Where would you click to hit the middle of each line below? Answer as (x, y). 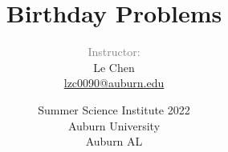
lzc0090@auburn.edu (114, 83)
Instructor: (114, 52)
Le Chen (114, 67)
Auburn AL (114, 141)
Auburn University (114, 125)
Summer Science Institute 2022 (114, 109)
